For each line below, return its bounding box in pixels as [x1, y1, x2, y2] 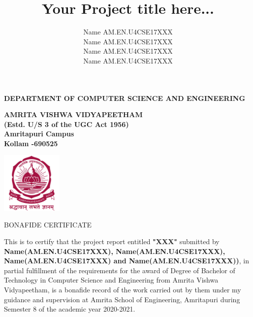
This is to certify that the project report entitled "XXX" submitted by [4, 236, 220, 247]
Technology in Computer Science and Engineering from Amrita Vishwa [4, 275, 219, 285]
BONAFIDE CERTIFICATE [4, 220, 92, 230]
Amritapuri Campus [4, 128, 74, 139]
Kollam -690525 [4, 138, 58, 148]
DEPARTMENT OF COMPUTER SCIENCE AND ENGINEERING [4, 93, 246, 103]
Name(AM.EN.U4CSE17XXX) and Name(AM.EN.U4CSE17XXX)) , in [4, 255, 249, 266]
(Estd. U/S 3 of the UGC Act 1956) [4, 119, 129, 129]
